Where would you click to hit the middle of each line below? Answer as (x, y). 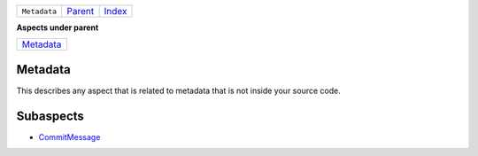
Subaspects (50, 116)
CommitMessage (69, 136)
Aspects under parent (58, 27)
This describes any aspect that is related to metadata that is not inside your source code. (178, 90)
